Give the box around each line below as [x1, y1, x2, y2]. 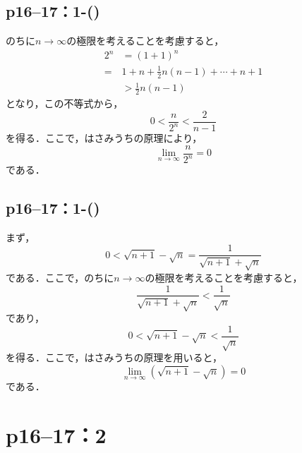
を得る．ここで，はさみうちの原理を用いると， [6, 350, 222, 365]
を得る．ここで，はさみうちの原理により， [6, 131, 203, 145]
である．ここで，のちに [6, 270, 114, 284]
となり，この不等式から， [6, 96, 123, 111]
